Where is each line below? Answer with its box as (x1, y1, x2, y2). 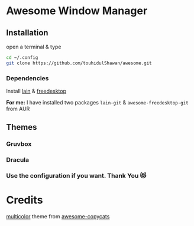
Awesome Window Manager (6, 4, 148, 18)
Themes (6, 122, 37, 132)
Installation (6, 28, 48, 38)
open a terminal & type (6, 43, 62, 50)
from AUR (6, 105, 30, 113)
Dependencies (6, 74, 49, 82)
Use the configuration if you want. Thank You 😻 (6, 172, 147, 180)
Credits (6, 194, 43, 207)
